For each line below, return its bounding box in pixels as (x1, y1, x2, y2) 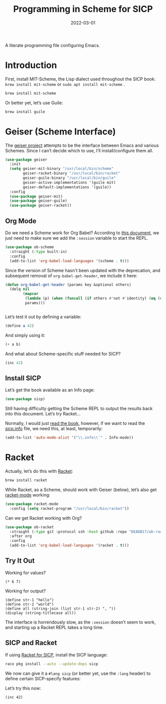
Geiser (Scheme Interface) (5, 126, 116, 137)
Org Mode (5, 216, 37, 225)
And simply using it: (5, 332, 45, 338)
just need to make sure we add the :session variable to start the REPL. (5, 235, 148, 241)
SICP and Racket (5, 639, 57, 647)
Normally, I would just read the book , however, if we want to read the (5, 420, 145, 426)
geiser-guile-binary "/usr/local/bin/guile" (23, 175, 116, 181)
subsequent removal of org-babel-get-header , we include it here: (5, 273, 137, 279)
